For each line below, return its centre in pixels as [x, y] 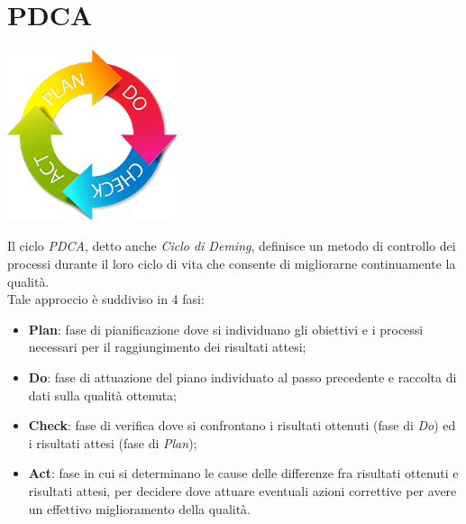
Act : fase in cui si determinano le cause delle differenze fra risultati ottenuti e [243, 473]
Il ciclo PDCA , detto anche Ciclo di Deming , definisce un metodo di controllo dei [232, 246]
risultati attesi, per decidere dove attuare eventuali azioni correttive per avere [242, 490]
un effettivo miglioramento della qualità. [140, 508]
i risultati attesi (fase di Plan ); [113, 442]
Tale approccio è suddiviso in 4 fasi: [106, 299]
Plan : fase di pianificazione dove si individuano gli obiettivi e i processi [226, 329]
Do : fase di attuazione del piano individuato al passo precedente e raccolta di [242, 377]
